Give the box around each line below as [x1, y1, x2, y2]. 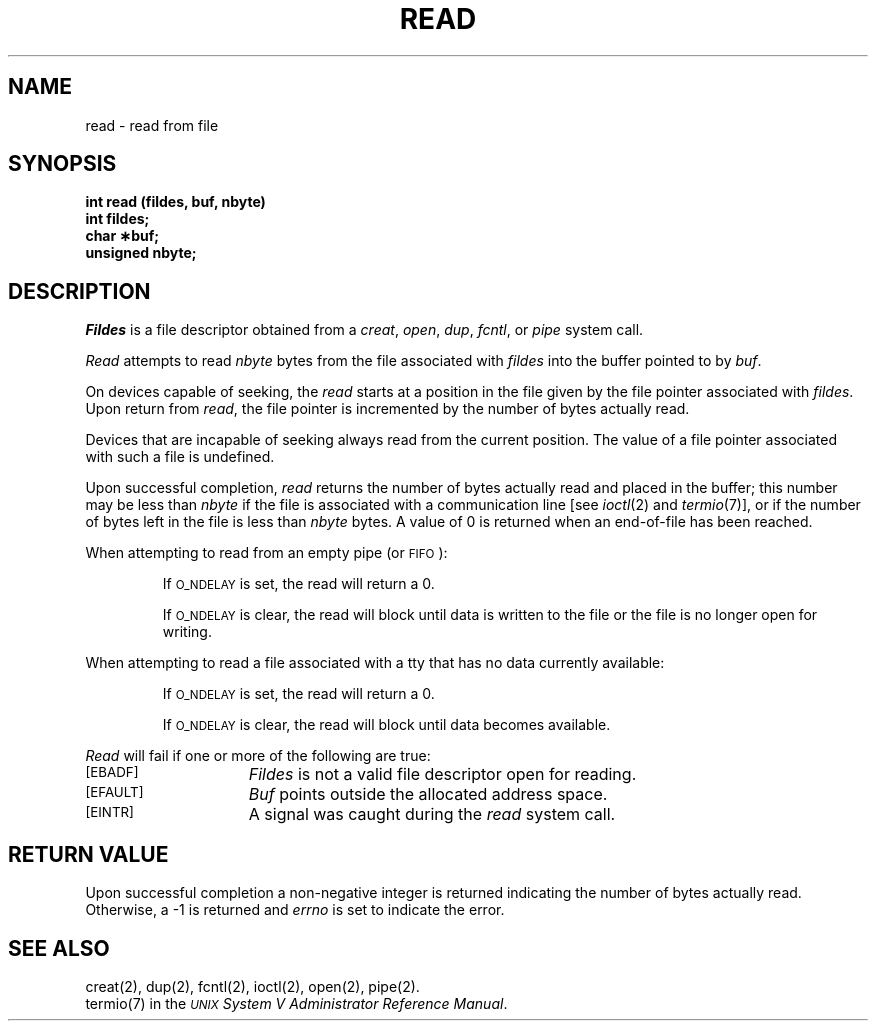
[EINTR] [85, 804, 134, 821]
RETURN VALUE [8, 841, 169, 867]
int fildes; [85, 210, 150, 228]
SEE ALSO [8, 935, 110, 961]
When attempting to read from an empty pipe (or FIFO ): [85, 544, 448, 562]
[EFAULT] [85, 784, 144, 801]
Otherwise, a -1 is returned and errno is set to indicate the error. [85, 901, 505, 919]
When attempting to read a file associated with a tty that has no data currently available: [85, 654, 665, 672]
